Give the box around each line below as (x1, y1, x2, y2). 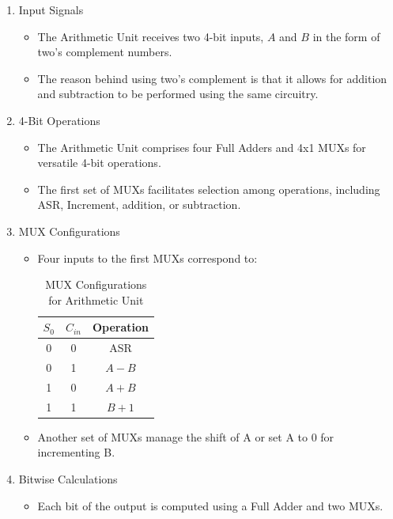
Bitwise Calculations (18, 470, 118, 487)
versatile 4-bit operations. (37, 154, 161, 171)
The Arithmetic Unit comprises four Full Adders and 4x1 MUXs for (37, 138, 366, 155)
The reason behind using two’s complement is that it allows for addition (37, 70, 387, 86)
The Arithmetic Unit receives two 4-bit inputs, (37, 28, 264, 44)
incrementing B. (37, 444, 115, 460)
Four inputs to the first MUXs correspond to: (37, 249, 258, 266)
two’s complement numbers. (37, 44, 172, 60)
